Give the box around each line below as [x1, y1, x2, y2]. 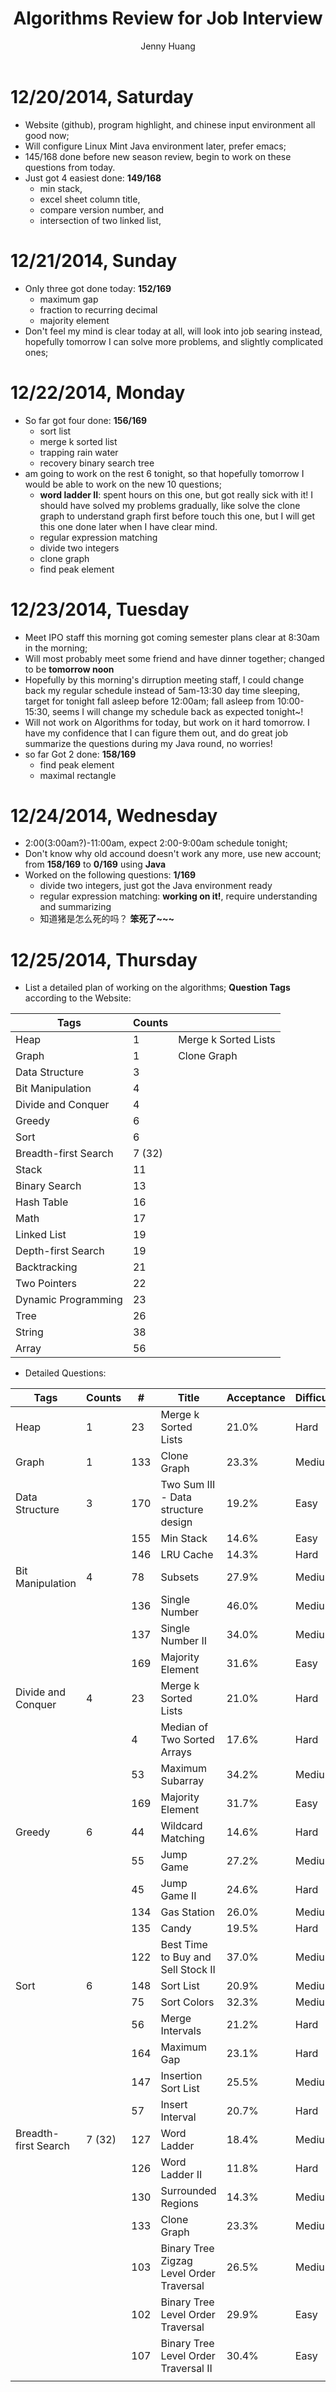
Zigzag [160, 2254, 193, 2268]
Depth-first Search [15, 1244, 105, 1258]
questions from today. [24, 161, 116, 173]
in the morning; [24, 642, 88, 654]
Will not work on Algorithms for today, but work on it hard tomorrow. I [24, 716, 310, 728]
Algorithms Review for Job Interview [13, 7, 323, 30]
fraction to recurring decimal [39, 303, 158, 316]
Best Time [160, 1938, 208, 1952]
